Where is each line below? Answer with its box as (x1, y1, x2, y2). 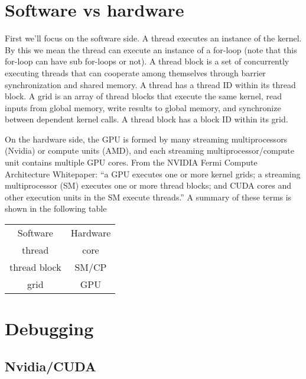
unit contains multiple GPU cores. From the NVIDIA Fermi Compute (5, 156, 258, 169)
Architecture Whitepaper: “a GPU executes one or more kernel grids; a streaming (5, 167, 301, 180)
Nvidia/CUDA (5, 357, 96, 375)
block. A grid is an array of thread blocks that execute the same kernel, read (5, 90, 282, 102)
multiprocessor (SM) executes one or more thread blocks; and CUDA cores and (5, 179, 291, 192)
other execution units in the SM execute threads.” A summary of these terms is (5, 190, 292, 203)
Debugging (5, 316, 94, 341)
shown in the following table (5, 202, 107, 215)
